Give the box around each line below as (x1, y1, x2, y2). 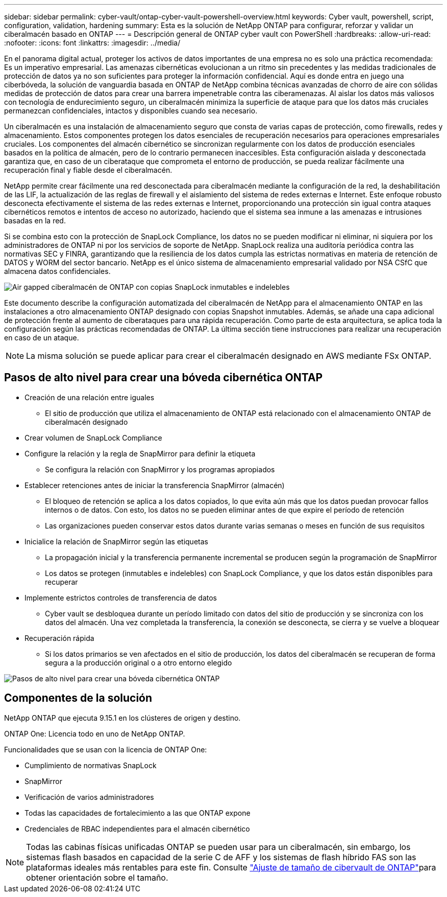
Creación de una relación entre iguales (24, 393, 155, 402)
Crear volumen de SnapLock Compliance (24, 433, 162, 442)
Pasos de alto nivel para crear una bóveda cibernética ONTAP (4, 371, 323, 384)
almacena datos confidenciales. (4, 267, 111, 275)
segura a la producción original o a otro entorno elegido (45, 658, 232, 667)
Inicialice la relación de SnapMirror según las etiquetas (24, 537, 208, 546)
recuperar (45, 577, 78, 586)
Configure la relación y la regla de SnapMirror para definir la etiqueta (24, 449, 256, 458)
